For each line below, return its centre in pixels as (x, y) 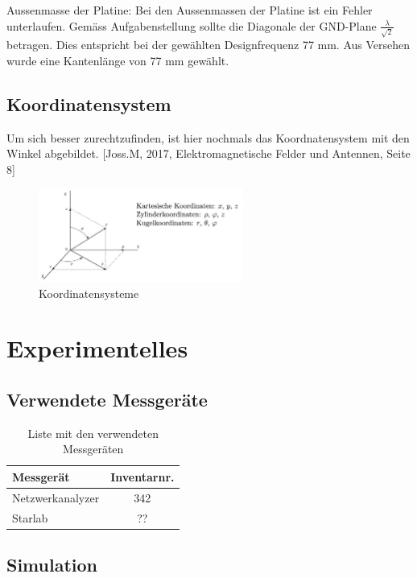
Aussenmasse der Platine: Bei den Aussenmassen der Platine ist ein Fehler (190, 10)
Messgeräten (93, 449)
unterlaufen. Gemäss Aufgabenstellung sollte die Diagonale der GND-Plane (192, 25)
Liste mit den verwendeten (93, 433)
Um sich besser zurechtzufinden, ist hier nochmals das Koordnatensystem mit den (208, 137)
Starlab (30, 517)
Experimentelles (97, 348)
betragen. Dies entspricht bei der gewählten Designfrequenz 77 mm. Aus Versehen (208, 45)
